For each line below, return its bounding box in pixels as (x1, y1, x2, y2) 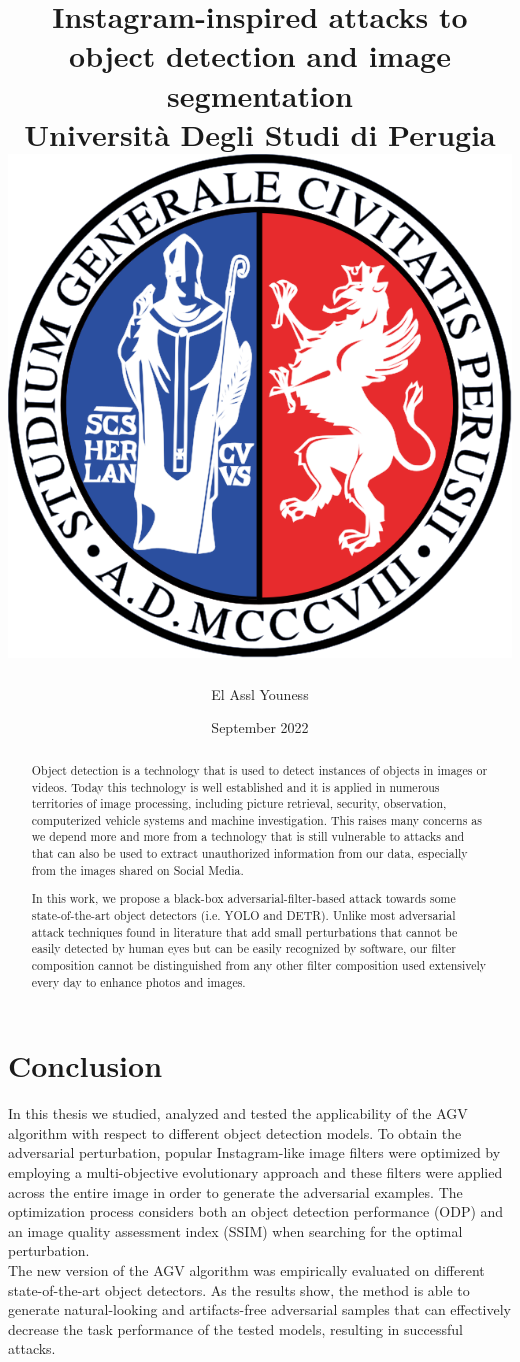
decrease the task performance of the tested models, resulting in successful (8, 1318, 463, 1339)
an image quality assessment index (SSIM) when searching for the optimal (8, 1220, 463, 1241)
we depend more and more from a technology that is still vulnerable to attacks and (31, 828, 465, 845)
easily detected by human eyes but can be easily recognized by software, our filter (31, 940, 456, 957)
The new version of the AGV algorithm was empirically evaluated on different (8, 1259, 485, 1280)
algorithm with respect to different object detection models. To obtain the (8, 1122, 462, 1143)
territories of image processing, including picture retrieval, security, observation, (31, 795, 447, 812)
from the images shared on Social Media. (31, 861, 244, 878)
